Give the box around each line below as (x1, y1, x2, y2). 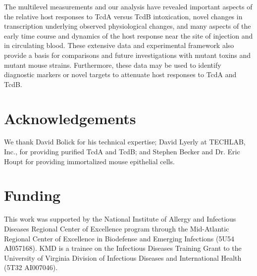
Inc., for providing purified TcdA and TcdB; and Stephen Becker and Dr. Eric (4, 146, 240, 157)
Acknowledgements (4, 108, 136, 128)
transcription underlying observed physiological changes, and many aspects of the (4, 21, 251, 31)
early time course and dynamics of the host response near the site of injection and (4, 30, 253, 41)
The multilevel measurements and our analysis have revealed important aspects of (4, 1, 253, 11)
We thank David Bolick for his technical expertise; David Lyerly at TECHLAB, (4, 137, 246, 147)
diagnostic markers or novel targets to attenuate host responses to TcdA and (4, 69, 237, 80)
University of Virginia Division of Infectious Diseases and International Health (4, 252, 242, 263)
